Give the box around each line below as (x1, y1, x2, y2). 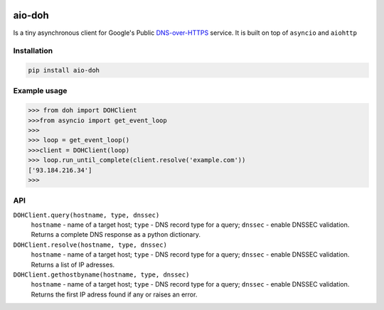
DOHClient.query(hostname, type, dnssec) (13, 210, 160, 219)
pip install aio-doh (28, 66, 100, 75)
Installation (13, 46, 53, 56)
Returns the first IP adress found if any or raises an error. (31, 290, 198, 299)
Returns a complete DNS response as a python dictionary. (31, 230, 201, 239)
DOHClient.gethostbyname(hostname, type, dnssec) (13, 271, 190, 279)
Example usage (13, 86, 68, 96)
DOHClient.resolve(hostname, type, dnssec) (13, 240, 167, 249)
